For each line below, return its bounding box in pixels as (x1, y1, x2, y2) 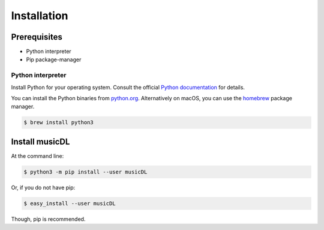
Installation (11, 9, 68, 22)
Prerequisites (11, 32, 62, 42)
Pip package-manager (26, 56, 82, 63)
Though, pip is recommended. (11, 215, 86, 222)
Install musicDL (11, 136, 70, 147)
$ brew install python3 (23, 119, 94, 126)
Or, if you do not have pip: (11, 184, 76, 191)
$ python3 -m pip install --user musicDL (23, 168, 148, 175)
